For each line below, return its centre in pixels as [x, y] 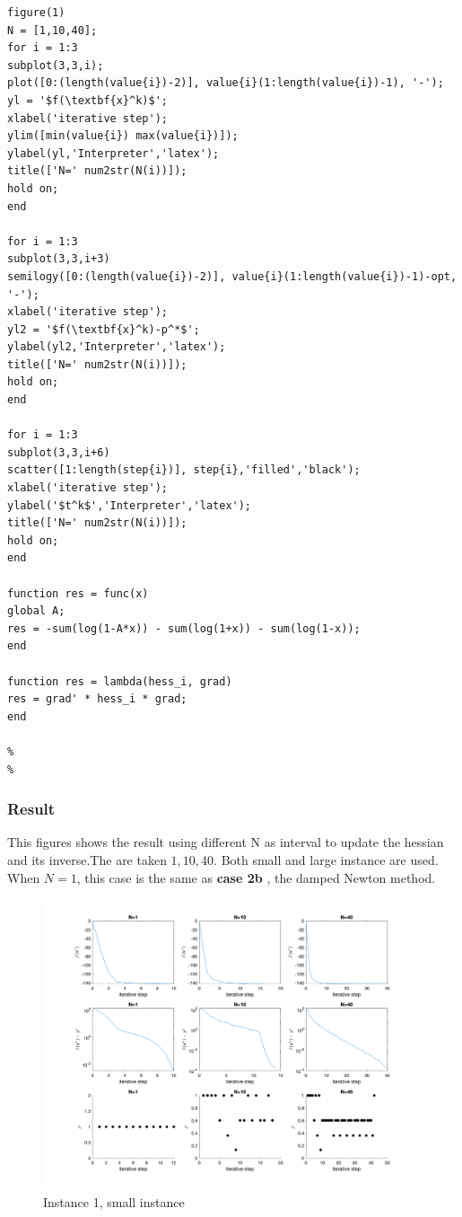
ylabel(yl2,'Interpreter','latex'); [117, 347]
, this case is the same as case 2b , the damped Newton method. [256, 877]
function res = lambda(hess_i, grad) [120, 681]
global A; [36, 611]
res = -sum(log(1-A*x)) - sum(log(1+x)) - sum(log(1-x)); [184, 628]
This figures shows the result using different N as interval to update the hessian [226, 842]
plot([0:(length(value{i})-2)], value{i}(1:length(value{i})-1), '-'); [226, 83]
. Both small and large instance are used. [326, 859]
